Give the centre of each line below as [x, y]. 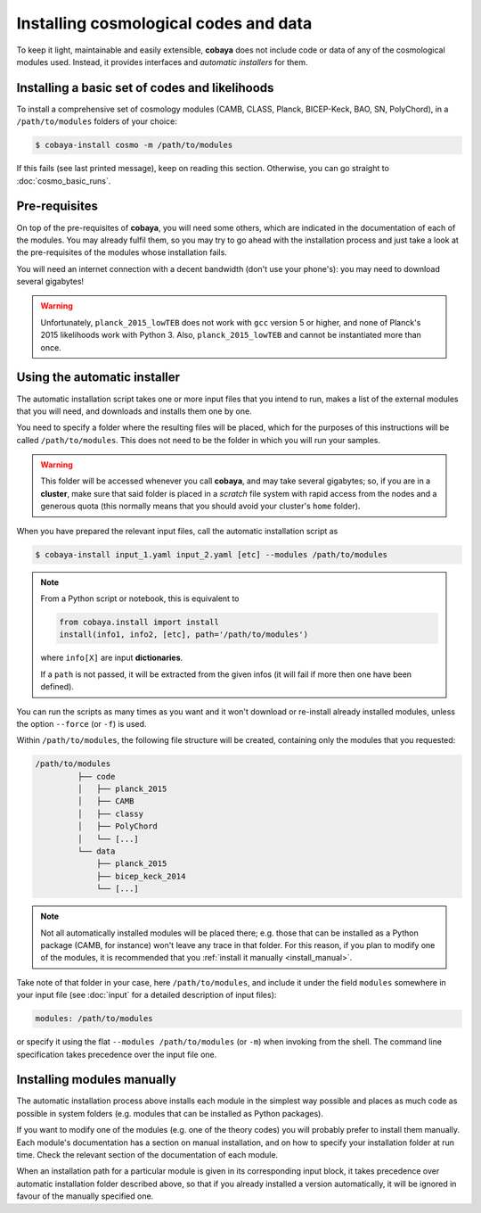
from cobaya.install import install [139, 622]
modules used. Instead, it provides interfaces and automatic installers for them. [162, 62]
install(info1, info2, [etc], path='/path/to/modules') [184, 635]
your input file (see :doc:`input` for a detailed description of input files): [147, 995]
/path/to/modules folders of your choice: [97, 121]
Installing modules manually [97, 1080]
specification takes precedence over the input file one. [117, 1054]
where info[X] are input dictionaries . [112, 658]
